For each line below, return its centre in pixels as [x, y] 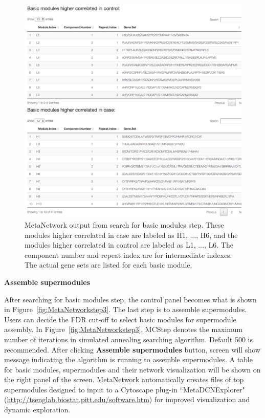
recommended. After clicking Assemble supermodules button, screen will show [132, 349]
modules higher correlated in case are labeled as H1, [106, 235]
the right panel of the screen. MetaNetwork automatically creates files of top [124, 379]
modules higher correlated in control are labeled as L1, [110, 245]
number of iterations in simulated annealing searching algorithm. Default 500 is [129, 339]
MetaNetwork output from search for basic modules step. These [124, 224]
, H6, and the [217, 235]
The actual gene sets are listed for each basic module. [108, 265]
